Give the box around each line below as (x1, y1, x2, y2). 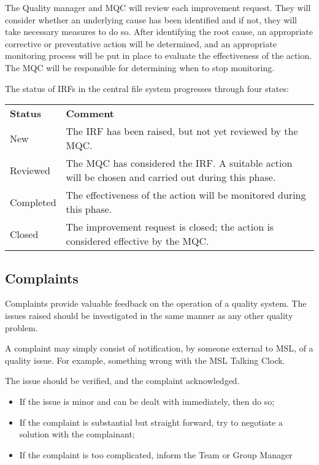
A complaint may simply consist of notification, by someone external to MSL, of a (5, 342, 313, 355)
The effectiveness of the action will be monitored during (66, 188, 306, 202)
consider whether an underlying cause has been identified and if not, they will (5, 13, 297, 26)
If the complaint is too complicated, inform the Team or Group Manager (19, 448, 293, 461)
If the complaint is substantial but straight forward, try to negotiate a (19, 415, 283, 428)
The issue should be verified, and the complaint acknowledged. (5, 374, 240, 387)
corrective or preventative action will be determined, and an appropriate (5, 37, 277, 50)
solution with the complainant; (19, 428, 135, 440)
